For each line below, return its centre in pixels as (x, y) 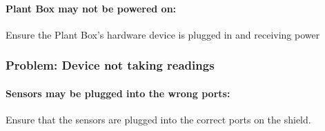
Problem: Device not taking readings (110, 65)
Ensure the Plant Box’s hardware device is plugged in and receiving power (163, 34)
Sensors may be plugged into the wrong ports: (118, 93)
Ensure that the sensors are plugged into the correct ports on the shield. (158, 120)
